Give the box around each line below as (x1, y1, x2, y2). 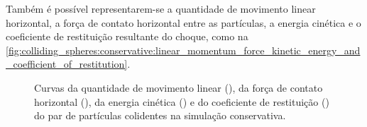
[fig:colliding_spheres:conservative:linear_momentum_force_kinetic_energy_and (6, 42, 361, 57)
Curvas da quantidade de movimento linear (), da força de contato (34, 80, 323, 95)
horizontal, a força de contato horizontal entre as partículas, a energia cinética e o (6, 15, 361, 30)
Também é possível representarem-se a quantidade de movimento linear (6, 1, 316, 16)
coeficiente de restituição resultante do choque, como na (6, 29, 248, 44)
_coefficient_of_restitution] (6, 56, 128, 71)
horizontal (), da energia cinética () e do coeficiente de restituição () (34, 94, 329, 109)
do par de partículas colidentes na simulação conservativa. (34, 108, 286, 123)
